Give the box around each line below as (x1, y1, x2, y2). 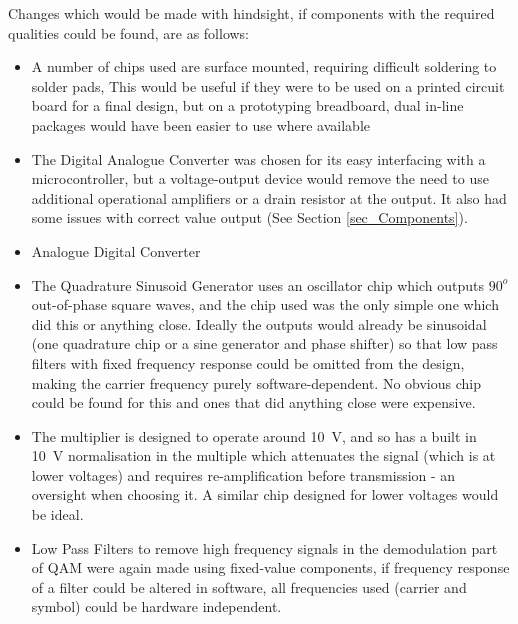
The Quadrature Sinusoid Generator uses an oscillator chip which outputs (31, 274, 485, 295)
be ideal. (31, 504, 84, 525)
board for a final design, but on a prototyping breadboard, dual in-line (31, 95, 464, 116)
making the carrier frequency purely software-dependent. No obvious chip (31, 372, 481, 393)
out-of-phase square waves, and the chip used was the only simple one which (31, 294, 499, 315)
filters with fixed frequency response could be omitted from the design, (31, 352, 465, 373)
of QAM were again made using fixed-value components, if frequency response (31, 557, 510, 578)
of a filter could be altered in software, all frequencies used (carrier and (31, 576, 467, 597)
